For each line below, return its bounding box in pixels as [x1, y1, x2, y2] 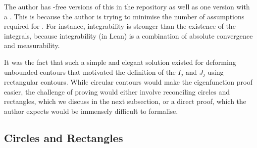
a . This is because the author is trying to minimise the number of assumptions [4, 11, 245, 21]
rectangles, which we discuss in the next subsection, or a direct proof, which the [4, 96, 247, 106]
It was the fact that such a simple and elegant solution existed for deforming [4, 56, 236, 67]
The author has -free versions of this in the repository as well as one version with [4, 1, 250, 11]
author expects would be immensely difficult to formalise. [4, 105, 178, 116]
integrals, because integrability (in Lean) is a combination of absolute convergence [4, 30, 253, 41]
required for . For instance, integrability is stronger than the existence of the [4, 21, 236, 31]
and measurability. [4, 40, 60, 50]
